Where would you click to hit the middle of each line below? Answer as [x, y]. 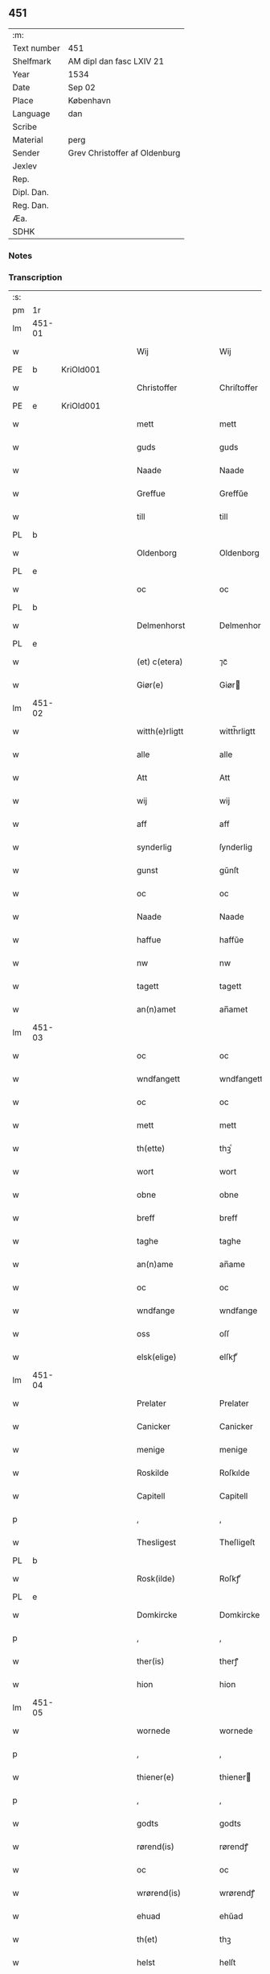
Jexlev [25, 166]
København [89, 100]
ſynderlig [236, 847]
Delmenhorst [161, 625]
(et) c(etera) [160, 662]
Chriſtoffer [239, 388]
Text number [36, 48]
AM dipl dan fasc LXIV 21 [116, 61]
